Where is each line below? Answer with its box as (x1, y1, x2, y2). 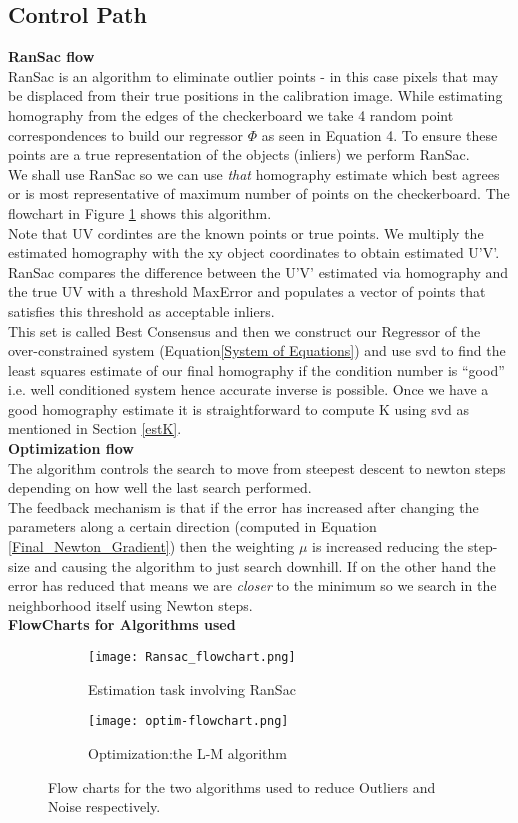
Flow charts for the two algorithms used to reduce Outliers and (48, 776, 436, 797)
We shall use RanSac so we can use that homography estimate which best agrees (8, 163, 500, 184)
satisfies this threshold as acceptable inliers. (8, 300, 275, 321)
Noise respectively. (48, 796, 161, 817)
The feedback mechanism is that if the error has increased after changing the (8, 496, 479, 517)
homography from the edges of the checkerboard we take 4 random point (8, 104, 454, 125)
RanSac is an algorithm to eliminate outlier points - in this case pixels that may (8, 65, 499, 86)
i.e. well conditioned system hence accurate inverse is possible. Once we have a (8, 379, 489, 400)
